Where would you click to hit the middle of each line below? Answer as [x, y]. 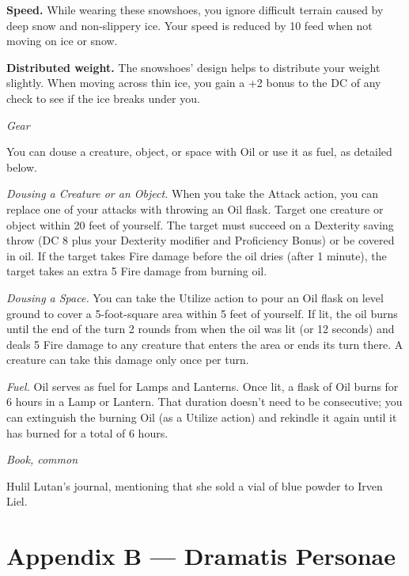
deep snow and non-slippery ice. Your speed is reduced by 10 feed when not [189, 25]
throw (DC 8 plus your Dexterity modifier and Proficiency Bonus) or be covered [201, 240]
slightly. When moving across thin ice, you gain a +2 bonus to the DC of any [194, 83]
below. [22, 167]
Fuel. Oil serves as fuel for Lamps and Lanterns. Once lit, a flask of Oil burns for [203, 386]
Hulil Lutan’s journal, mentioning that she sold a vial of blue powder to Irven [195, 485]
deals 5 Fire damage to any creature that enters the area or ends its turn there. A [205, 344]
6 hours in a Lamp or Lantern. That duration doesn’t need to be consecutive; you [204, 402]
